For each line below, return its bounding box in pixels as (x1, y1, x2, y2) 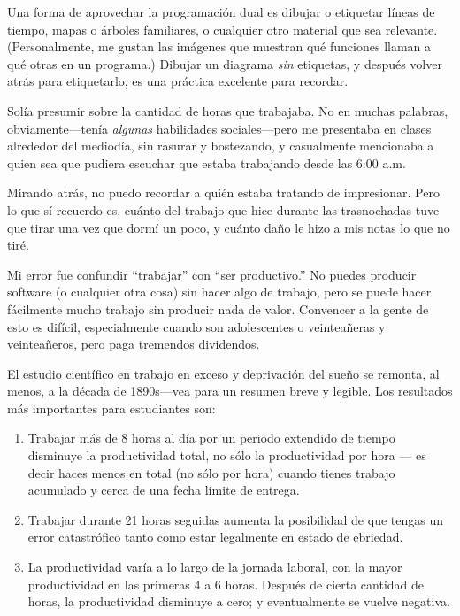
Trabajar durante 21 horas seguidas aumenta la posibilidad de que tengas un (27, 510, 443, 528)
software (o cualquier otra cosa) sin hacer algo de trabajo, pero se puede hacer (7, 282, 432, 301)
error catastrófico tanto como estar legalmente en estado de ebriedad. (27, 527, 403, 546)
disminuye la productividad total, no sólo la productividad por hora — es (27, 446, 426, 465)
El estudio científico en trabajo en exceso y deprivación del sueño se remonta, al (7, 364, 440, 382)
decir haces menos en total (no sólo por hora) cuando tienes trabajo (27, 463, 395, 481)
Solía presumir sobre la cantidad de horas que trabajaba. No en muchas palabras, (7, 101, 448, 119)
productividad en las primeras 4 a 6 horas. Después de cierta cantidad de (27, 574, 425, 593)
